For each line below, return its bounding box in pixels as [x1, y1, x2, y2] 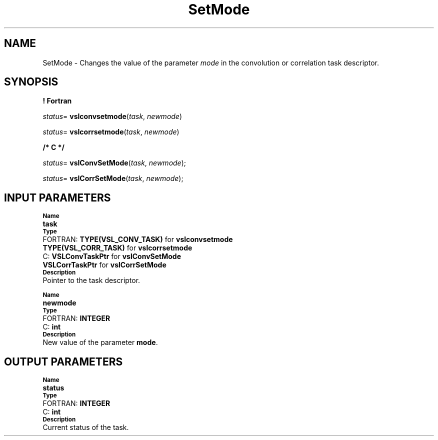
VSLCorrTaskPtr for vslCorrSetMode [42, 260, 166, 269]
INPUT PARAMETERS [4, 191, 111, 204]
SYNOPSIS [4, 75, 58, 88]
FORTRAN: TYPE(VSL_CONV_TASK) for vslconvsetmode [42, 235, 233, 244]
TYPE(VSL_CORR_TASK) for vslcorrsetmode [42, 243, 192, 252]
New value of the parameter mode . [42, 338, 158, 347]
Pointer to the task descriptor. [42, 276, 140, 285]
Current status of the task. [42, 423, 129, 432]
